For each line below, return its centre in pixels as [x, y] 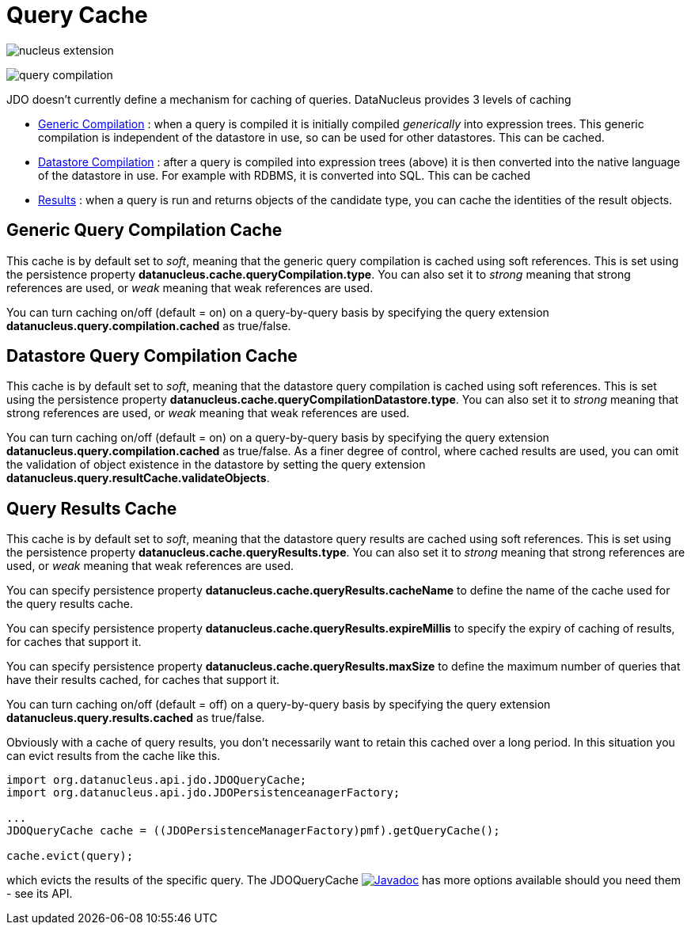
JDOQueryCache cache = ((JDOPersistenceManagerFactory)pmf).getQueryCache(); [253, 831]
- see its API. [40, 894]
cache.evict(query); [70, 856]
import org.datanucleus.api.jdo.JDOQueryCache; [157, 780]
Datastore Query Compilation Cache [152, 356]
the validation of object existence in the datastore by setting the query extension [216, 465]
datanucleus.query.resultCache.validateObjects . [138, 478]
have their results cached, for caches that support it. [143, 680]
